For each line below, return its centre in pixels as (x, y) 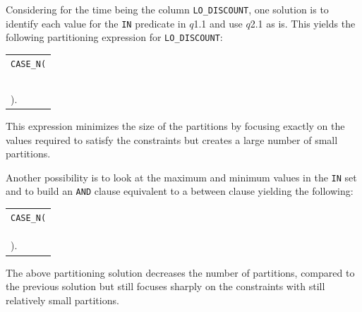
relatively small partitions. (62, 300)
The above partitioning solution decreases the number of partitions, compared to (180, 272)
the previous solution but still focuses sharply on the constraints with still (165, 286)
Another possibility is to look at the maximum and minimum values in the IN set (181, 177)
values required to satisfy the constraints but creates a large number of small (172, 139)
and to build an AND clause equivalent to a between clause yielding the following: (180, 191)
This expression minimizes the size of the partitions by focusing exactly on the (175, 125)
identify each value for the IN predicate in (96, 23)
